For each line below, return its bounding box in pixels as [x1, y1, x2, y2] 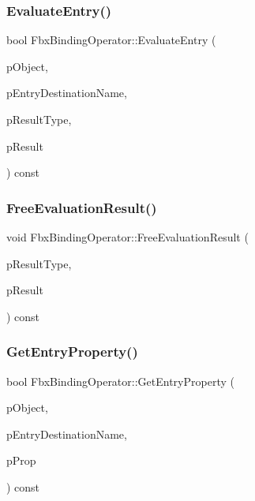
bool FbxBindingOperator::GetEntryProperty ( [6, 372, 234, 389]
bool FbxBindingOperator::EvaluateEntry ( [6, 32, 216, 48]
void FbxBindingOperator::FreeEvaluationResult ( [6, 229, 249, 245]
